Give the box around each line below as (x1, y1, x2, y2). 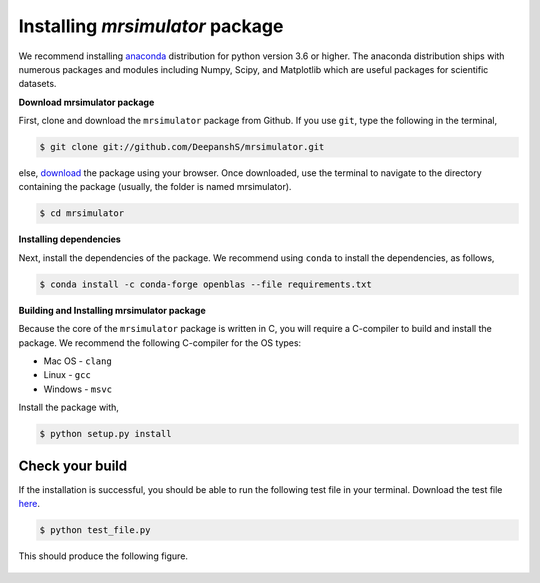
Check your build (18, 457, 128, 474)
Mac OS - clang (43, 355, 112, 367)
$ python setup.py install (39, 428, 172, 440)
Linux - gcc (43, 369, 92, 381)
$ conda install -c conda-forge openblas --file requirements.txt (39, 278, 372, 290)
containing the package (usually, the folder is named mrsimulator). (18, 181, 292, 193)
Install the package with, (18, 401, 120, 414)
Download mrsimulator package (18, 96, 155, 108)
